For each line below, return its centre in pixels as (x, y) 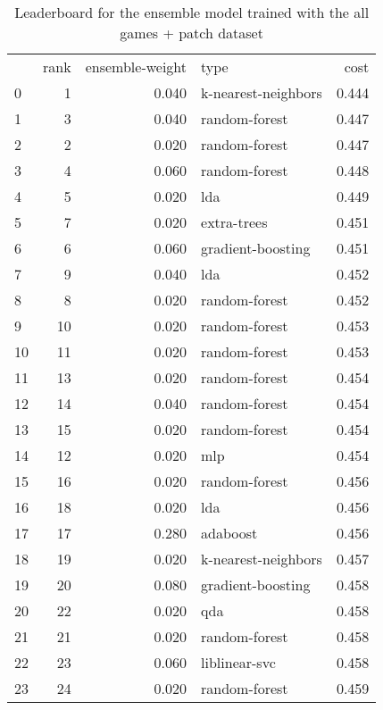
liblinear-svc (238, 662)
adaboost (229, 533)
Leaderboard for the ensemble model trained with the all (192, 12)
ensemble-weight (136, 67)
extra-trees (234, 222)
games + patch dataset (191, 33)
